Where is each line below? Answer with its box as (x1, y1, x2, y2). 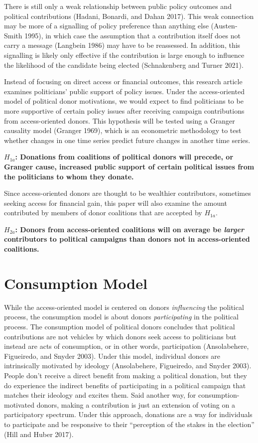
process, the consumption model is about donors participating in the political (4, 311, 239, 322)
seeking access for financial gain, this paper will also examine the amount (4, 197, 228, 208)
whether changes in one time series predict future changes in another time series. (4, 135, 251, 145)
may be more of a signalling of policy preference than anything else (4, 20, 209, 31)
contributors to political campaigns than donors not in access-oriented (4, 234, 250, 244)
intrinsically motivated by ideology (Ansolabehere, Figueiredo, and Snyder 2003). (4, 360, 252, 371)
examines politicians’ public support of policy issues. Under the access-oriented (4, 86, 245, 96)
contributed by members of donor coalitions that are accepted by (4, 207, 202, 218)
